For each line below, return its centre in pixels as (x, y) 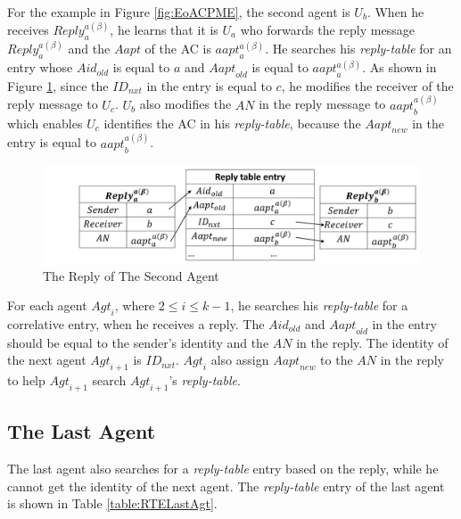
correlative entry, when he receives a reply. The (136, 324)
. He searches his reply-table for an (358, 49)
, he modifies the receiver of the (367, 85)
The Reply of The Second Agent (131, 275)
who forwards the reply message (327, 30)
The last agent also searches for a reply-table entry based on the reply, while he (223, 469)
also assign (240, 360)
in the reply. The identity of (372, 342)
